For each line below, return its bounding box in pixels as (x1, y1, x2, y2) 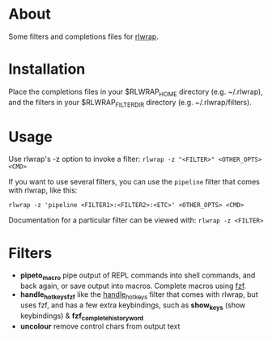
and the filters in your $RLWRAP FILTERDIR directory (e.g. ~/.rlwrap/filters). (8, 97, 253, 109)
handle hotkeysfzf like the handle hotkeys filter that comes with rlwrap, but (19, 290, 258, 301)
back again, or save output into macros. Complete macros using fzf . (19, 281, 247, 291)
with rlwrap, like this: (8, 185, 78, 195)
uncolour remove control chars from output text (19, 321, 181, 331)
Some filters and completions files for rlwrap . (8, 32, 159, 41)
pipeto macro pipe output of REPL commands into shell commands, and (19, 270, 256, 282)
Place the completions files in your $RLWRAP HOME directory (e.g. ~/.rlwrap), (8, 87, 263, 98)
